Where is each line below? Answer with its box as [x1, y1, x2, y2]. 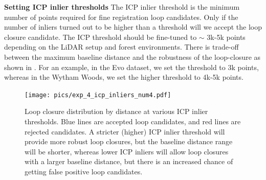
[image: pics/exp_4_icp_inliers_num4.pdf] [25, 91, 171, 99]
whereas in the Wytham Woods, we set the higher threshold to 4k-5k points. [4, 72, 243, 82]
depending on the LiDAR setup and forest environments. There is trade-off [4, 41, 239, 52]
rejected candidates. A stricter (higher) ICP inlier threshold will [25, 126, 225, 137]
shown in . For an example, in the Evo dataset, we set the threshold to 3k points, [4, 61, 259, 72]
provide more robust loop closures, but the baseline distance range [25, 136, 233, 147]
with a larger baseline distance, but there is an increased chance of [25, 156, 233, 167]
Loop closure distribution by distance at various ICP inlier [25, 106, 208, 117]
